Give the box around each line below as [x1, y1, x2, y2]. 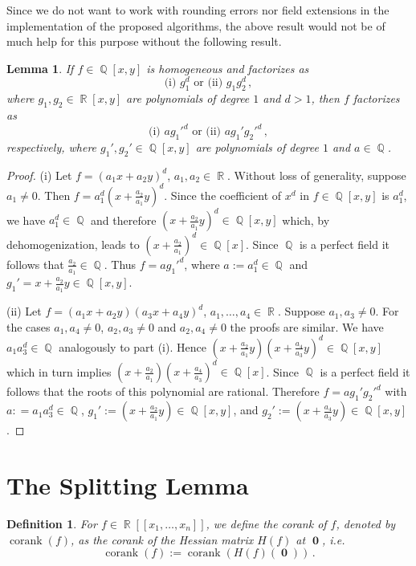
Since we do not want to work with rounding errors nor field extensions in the [6, 2, 389, 18]
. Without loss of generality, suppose [226, 166, 406, 183]
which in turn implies [6, 363, 112, 380]
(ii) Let [6, 303, 42, 320]
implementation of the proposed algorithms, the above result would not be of [6, 17, 385, 34]
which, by [282, 211, 330, 228]
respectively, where [6, 138, 97, 155]
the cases [6, 318, 51, 335]
